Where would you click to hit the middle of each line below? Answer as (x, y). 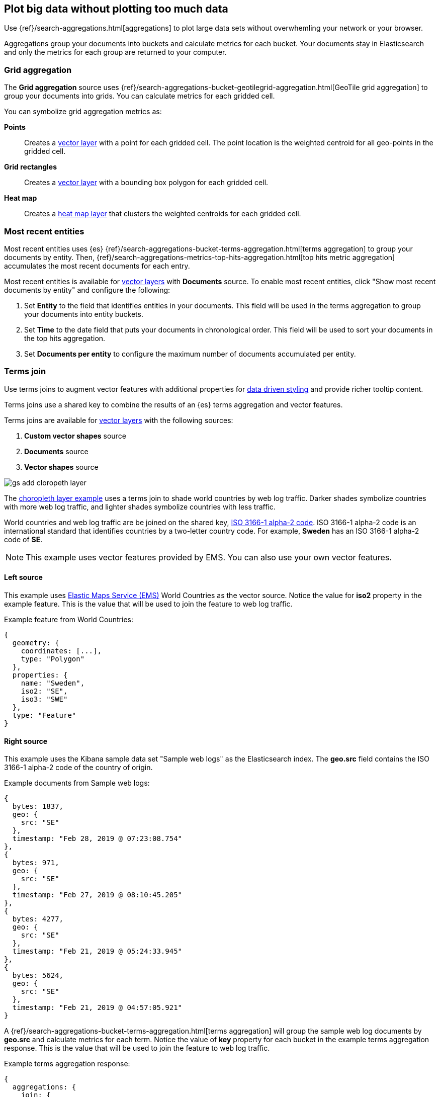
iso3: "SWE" (44, 699)
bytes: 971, (36, 863)
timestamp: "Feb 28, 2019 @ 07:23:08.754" (97, 839)
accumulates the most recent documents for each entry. (97, 266)
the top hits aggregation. (65, 338)
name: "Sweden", (53, 683)
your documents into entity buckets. (84, 314)
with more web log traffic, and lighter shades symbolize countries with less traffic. (140, 507)
